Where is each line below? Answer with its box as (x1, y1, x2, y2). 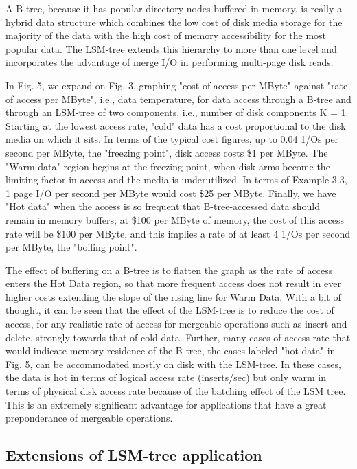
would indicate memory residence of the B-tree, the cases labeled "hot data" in (5, 343, 336, 358)
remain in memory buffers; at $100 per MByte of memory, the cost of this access (5, 212, 345, 227)
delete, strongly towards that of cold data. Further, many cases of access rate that (5, 330, 351, 344)
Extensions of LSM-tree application (5, 444, 262, 466)
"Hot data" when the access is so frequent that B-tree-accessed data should (5, 199, 321, 214)
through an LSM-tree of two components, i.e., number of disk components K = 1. (5, 105, 349, 119)
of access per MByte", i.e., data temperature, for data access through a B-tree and (5, 91, 352, 106)
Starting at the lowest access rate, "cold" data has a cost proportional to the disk (5, 118, 346, 133)
